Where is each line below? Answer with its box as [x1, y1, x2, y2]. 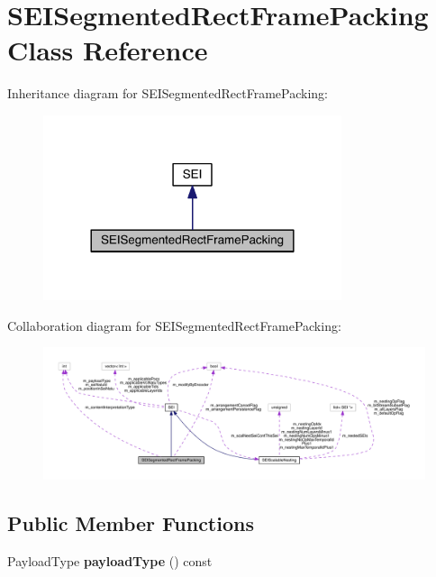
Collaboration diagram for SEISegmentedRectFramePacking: [7, 316, 341, 334]
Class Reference [7, 32, 208, 69]
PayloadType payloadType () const [7, 551, 213, 570]
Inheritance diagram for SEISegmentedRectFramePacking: [7, 84, 329, 103]
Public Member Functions [7, 508, 254, 536]
